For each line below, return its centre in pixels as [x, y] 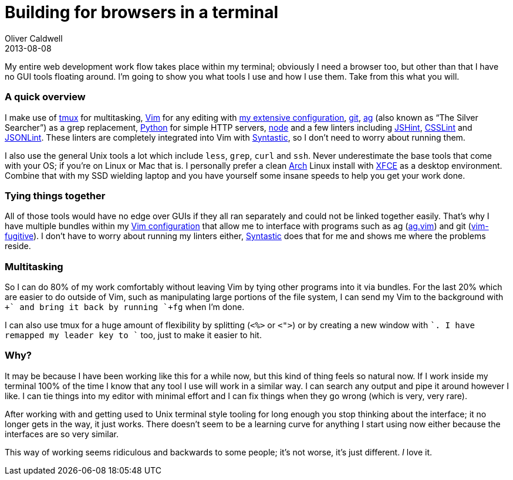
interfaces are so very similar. [62, 434]
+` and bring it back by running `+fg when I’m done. [125, 307]
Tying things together [55, 195]
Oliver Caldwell [34, 38]
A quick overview [45, 97]
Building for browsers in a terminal [142, 12]
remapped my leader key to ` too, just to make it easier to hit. [133, 335]
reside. [18, 246]
